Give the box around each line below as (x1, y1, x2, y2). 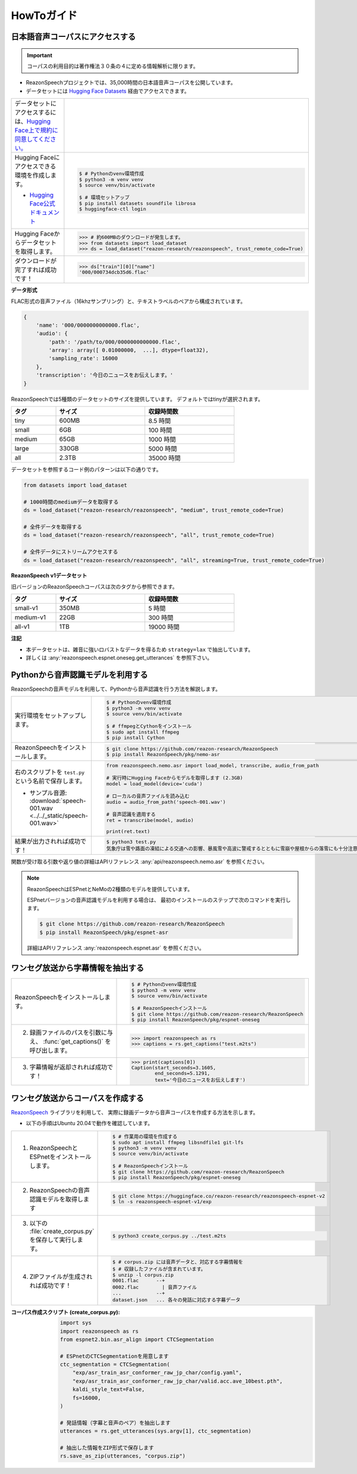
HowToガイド (11, 9, 77, 22)
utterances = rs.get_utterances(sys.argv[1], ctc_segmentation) (59, 1428, 252, 1435)
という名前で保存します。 (14, 777, 86, 785)
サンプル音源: (29, 789, 67, 797)
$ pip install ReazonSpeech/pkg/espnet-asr (39, 929, 169, 936)
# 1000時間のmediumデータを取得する (23, 498, 119, 505)
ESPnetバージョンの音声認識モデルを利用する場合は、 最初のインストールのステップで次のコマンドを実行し (27, 897, 291, 904)
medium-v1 (14, 613, 46, 622)
